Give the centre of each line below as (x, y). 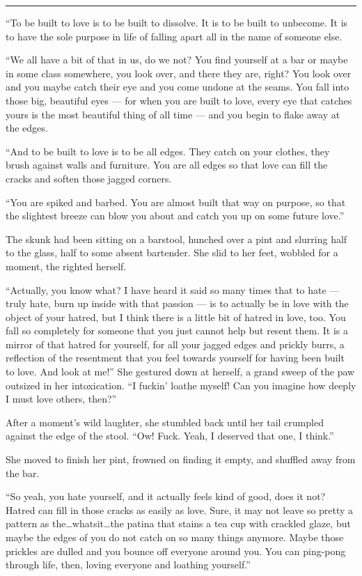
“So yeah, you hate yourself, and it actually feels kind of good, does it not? (166, 496)
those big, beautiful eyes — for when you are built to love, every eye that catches (179, 100)
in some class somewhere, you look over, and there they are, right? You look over (179, 73)
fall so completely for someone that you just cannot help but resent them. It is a (177, 330)
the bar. (23, 473)
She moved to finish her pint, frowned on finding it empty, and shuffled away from (181, 459)
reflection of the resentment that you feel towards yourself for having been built (175, 358)
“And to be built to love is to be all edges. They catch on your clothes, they (168, 151)
